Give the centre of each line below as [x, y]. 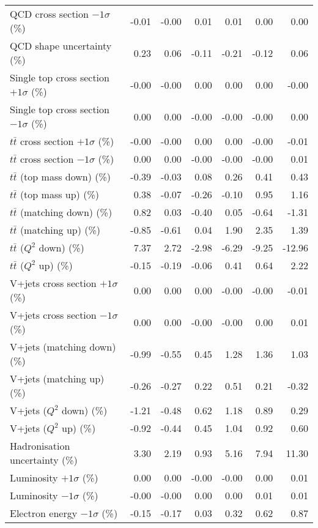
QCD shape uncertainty [61, 46]
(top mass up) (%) [59, 194]
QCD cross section [49, 14]
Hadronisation [40, 446]
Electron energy [44, 513]
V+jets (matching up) [57, 378]
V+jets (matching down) [63, 347]
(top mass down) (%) [65, 177]
